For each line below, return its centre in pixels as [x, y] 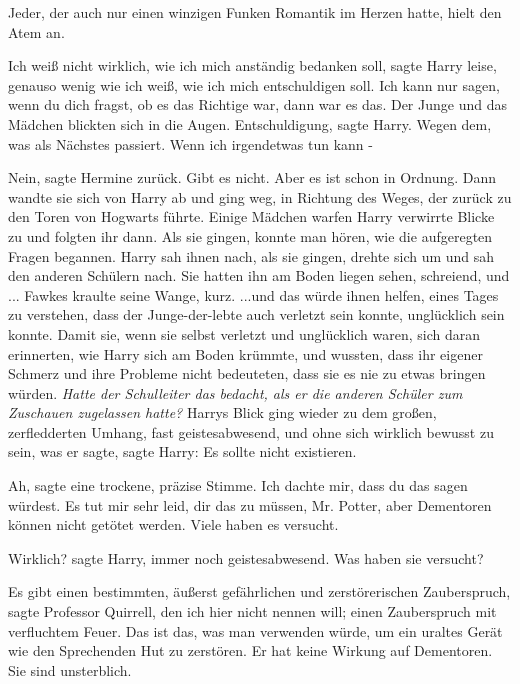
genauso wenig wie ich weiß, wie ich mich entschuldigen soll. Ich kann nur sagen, [254, 84]
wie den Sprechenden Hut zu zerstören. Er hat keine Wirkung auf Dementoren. [250, 650]
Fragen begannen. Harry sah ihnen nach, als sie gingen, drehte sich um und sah [251, 255]
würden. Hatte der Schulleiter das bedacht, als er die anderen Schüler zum [235, 392]
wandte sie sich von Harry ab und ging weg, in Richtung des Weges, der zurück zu [260, 196]
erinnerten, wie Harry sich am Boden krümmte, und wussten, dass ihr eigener [245, 353]
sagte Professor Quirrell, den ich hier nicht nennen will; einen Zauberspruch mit [252, 611]
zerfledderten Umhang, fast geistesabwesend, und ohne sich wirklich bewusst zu [251, 431]
